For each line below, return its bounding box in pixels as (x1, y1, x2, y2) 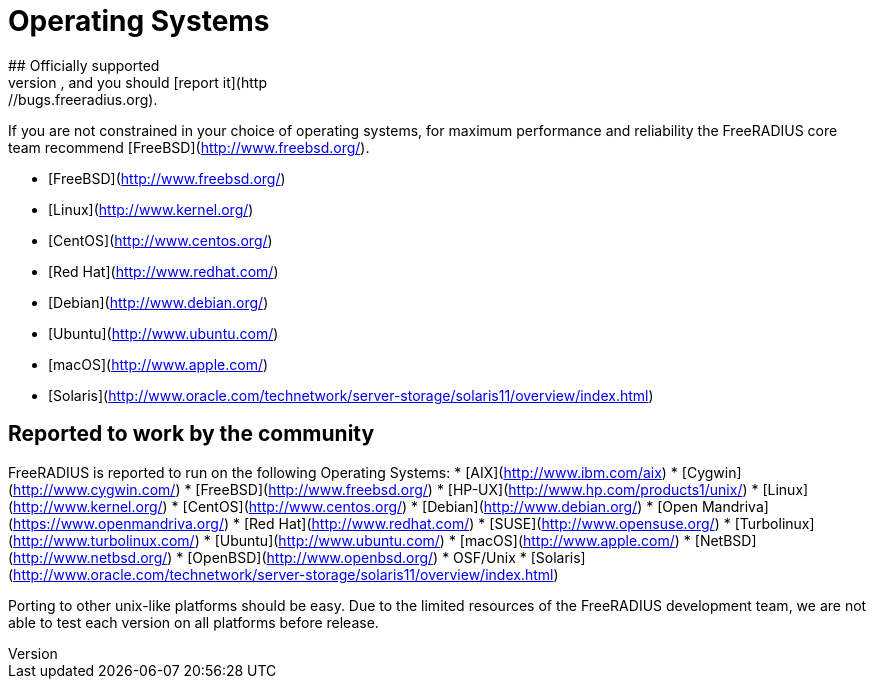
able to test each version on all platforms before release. (8, 613, 379, 631)
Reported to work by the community (8, 421, 375, 447)
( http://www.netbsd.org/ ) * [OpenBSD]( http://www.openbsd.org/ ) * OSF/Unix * (8, 548, 527, 566)
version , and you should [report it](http (8, 73, 267, 91)
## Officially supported (8, 56, 160, 74)
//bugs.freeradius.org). (8, 90, 158, 108)
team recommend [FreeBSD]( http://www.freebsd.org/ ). (8, 138, 370, 156)
